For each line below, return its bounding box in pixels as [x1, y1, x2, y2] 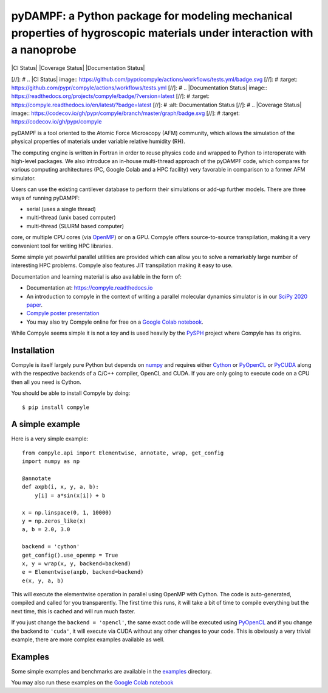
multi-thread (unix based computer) [26, 214, 116, 221]
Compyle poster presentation [26, 310, 100, 317]
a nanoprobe [11, 43, 77, 57]
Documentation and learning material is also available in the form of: [11, 273, 182, 280]
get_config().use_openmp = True [22, 551, 118, 559]
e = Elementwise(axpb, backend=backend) [22, 569, 144, 576]
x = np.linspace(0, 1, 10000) [22, 509, 112, 516]
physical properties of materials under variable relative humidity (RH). [11, 138, 185, 145]
